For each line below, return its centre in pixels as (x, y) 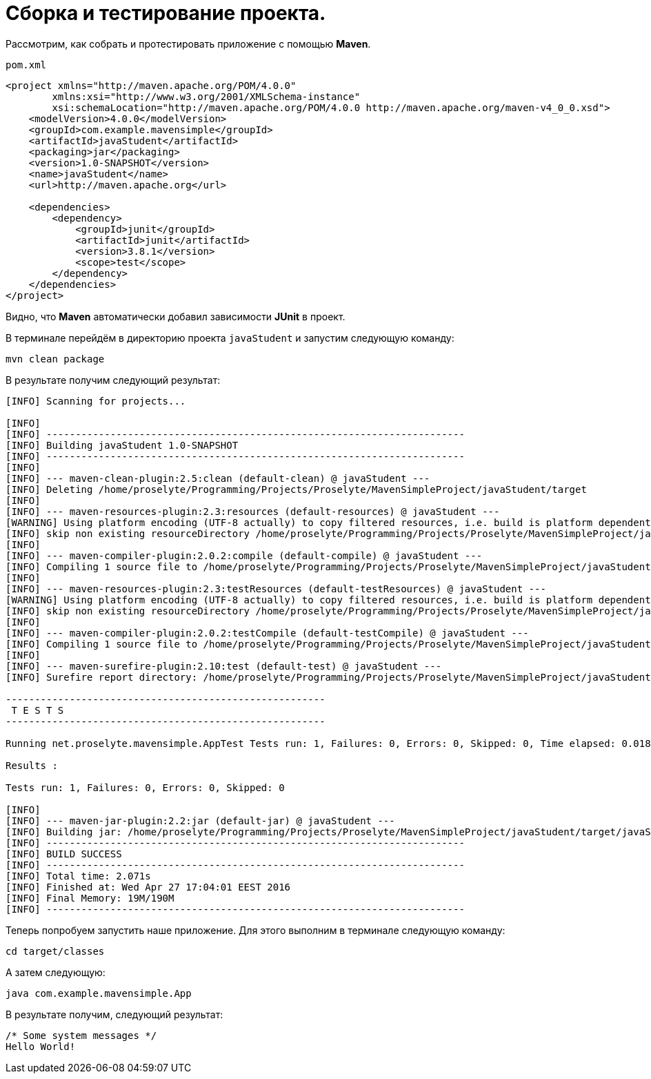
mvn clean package (55, 359)
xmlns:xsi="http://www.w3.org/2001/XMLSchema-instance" (206, 96)
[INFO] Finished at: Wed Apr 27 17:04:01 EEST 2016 (148, 887)
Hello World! (41, 1046)
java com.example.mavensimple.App (99, 993)
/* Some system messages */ (81, 1035)
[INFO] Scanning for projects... (96, 401)
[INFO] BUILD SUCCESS (64, 854)
